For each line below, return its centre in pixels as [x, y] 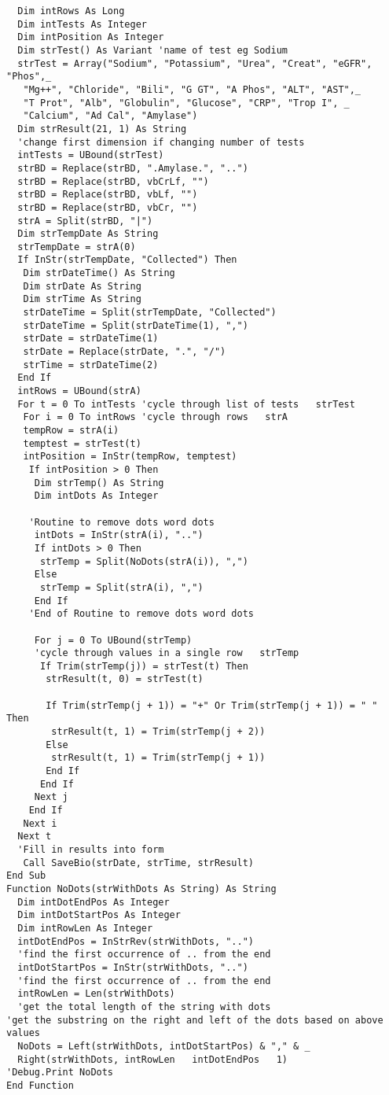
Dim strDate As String [82, 286]
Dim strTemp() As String [99, 483]
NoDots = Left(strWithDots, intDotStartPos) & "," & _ [164, 1046]
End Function [40, 1085]
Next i [40, 823]
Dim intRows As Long [71, 11]
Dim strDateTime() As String [99, 273]
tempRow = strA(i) [71, 430]
